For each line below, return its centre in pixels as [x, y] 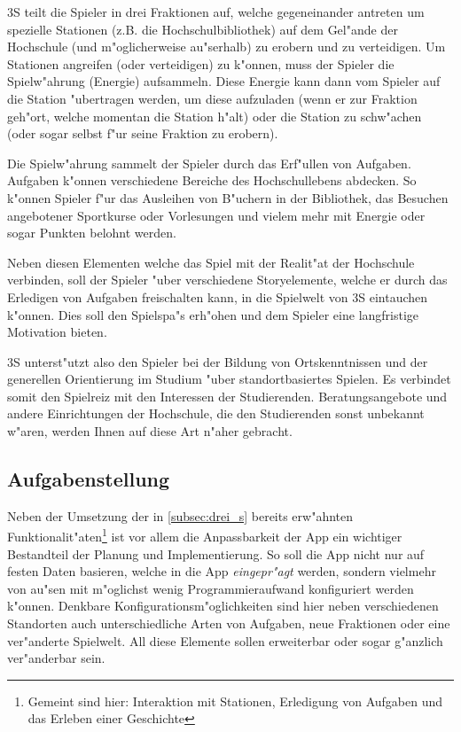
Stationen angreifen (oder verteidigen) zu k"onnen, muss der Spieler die [201, 63]
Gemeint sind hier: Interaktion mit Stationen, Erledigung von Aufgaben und [235, 701]
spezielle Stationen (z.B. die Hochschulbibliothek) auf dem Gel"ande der [203, 29]
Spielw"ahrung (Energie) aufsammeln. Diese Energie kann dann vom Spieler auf [224, 81]
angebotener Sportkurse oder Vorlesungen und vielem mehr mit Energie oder [216, 215]
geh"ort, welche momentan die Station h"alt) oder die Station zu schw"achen [215, 116]
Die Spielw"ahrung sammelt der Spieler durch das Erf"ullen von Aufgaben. [209, 163]
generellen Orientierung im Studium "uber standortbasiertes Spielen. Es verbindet [229, 379]
